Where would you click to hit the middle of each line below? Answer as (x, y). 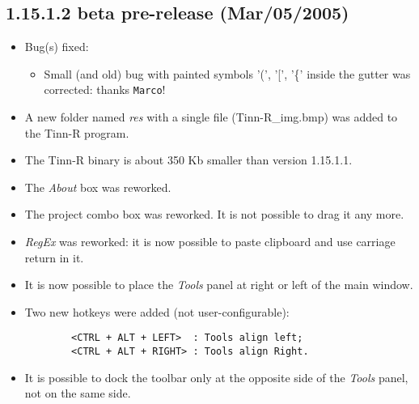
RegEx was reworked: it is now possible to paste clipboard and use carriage (210, 242)
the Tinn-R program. (77, 132)
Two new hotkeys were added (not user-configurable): (157, 311)
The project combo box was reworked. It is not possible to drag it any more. (214, 214)
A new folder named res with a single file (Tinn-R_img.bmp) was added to (211, 117)
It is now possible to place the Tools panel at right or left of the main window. (219, 285)
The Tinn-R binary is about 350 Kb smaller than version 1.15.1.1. (188, 160)
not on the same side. (78, 393)
